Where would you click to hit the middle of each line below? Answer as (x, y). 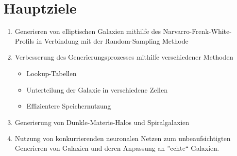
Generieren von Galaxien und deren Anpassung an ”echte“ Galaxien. (117, 148)
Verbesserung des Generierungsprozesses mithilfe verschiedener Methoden (124, 57)
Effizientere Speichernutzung (69, 106)
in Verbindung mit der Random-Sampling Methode (112, 40)
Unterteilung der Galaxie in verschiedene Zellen (97, 89)
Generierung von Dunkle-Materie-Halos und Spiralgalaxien (102, 122)
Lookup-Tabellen (51, 73)
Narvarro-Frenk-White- (197, 31)
